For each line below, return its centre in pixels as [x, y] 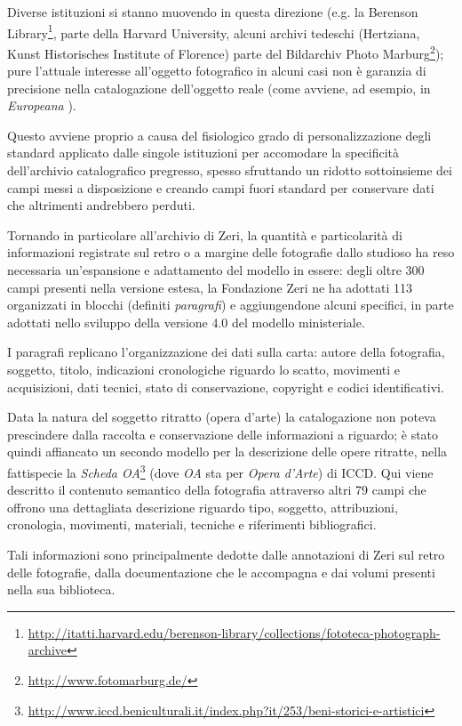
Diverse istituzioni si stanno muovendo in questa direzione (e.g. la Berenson [213, 12]
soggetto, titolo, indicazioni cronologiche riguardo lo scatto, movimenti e [204, 369]
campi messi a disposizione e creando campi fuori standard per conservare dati [221, 187]
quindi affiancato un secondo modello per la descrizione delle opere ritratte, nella [227, 452]
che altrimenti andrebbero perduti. [101, 205]
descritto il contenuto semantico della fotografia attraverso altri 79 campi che [217, 490]
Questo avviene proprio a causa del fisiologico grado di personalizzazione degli [219, 135]
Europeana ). [42, 105]
